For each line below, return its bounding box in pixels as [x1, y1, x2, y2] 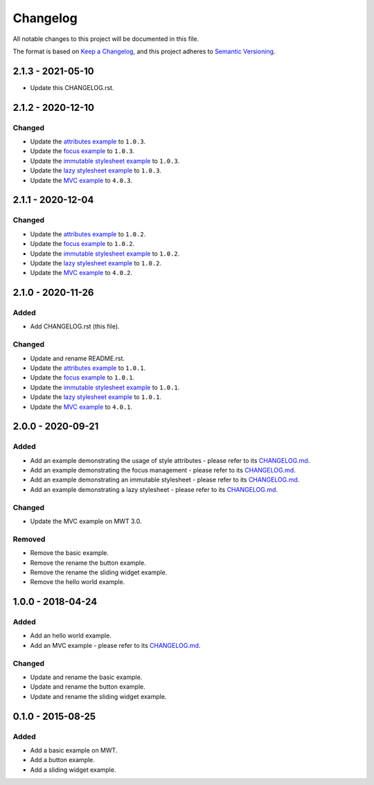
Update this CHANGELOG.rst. [30, 83, 114, 91]
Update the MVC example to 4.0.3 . [30, 176, 133, 184]
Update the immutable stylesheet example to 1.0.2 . [30, 249, 180, 258]
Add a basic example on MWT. [30, 746, 118, 755]
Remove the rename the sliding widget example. [30, 568, 168, 576]
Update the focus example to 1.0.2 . [30, 240, 135, 248]
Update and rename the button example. [30, 682, 145, 691]
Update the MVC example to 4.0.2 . [30, 269, 133, 277]
